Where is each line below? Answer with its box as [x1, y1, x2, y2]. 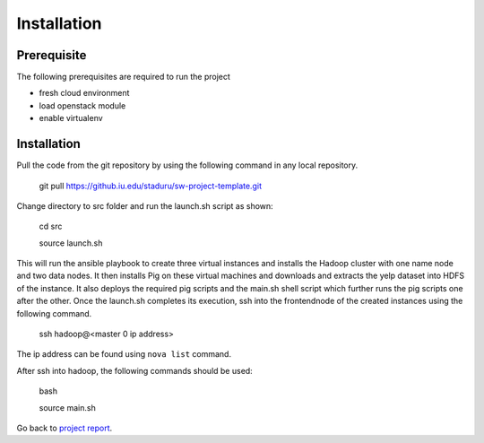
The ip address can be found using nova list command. [16, 349, 232, 360]
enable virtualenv [39, 113, 103, 124]
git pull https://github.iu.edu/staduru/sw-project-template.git [39, 180, 262, 191]
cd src [39, 221, 63, 232]
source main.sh [39, 402, 96, 413]
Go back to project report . [16, 422, 113, 433]
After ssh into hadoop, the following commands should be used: [16, 365, 253, 376]
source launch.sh [39, 238, 103, 248]
